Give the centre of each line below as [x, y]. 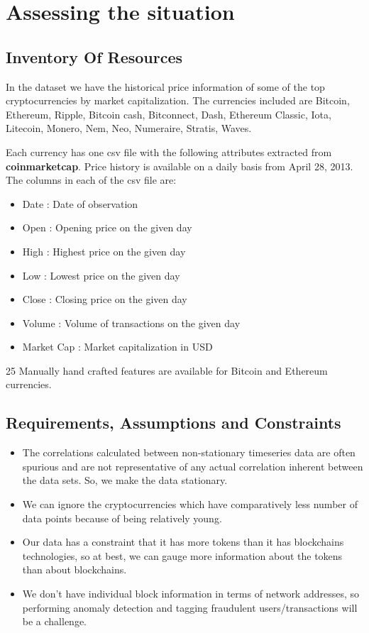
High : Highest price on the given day [104, 251]
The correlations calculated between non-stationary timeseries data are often [189, 452]
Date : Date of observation [80, 203]
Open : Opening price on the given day [107, 227]
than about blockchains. [75, 569]
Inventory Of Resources [94, 56]
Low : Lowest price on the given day [101, 275]
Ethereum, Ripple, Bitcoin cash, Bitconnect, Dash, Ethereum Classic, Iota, [169, 114]
